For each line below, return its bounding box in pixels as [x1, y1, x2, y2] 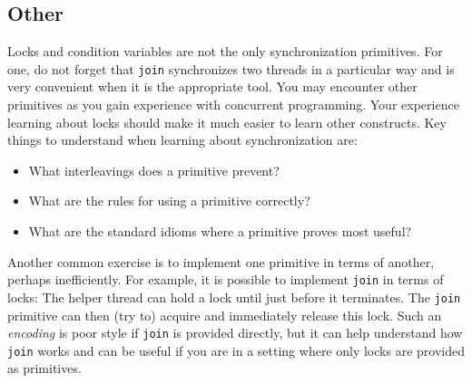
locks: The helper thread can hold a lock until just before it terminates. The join [7, 287, 461, 306]
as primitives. [7, 359, 82, 378]
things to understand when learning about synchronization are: [7, 130, 358, 149]
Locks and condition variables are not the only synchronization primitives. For [7, 42, 443, 61]
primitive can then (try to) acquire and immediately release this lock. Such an [7, 305, 442, 324]
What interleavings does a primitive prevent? [28, 160, 280, 179]
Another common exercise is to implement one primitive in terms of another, [7, 252, 435, 271]
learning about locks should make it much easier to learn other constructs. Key [7, 112, 447, 131]
